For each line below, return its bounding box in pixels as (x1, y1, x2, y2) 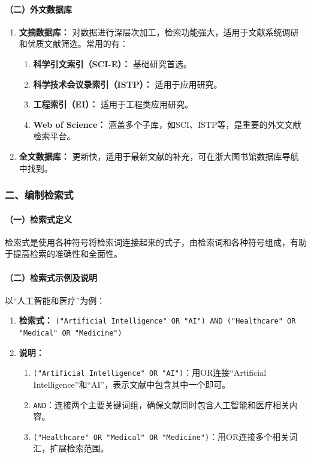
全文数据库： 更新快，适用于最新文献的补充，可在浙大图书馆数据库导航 (19, 149, 299, 162)
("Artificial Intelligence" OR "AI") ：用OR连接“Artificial (33, 366, 267, 379)
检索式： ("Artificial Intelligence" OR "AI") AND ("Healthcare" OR (19, 314, 296, 327)
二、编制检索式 (5, 187, 74, 202)
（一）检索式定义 (5, 212, 72, 225)
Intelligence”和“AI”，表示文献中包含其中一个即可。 (33, 378, 231, 390)
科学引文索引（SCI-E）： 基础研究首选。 (33, 57, 192, 70)
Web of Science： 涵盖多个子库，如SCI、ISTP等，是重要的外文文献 (33, 118, 301, 130)
